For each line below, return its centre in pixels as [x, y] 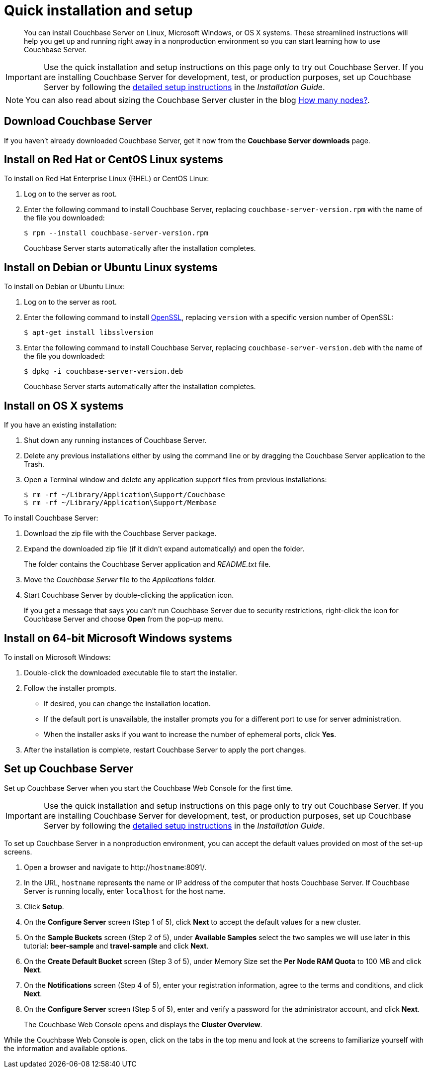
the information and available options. [66, 1048]
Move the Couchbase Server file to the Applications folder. [120, 580]
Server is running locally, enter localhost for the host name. [125, 891]
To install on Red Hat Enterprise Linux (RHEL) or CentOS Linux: [107, 179]
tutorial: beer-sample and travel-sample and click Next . [116, 946]
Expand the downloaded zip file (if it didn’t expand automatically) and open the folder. [164, 549]
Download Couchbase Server [78, 121]
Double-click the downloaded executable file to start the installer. [130, 672]
